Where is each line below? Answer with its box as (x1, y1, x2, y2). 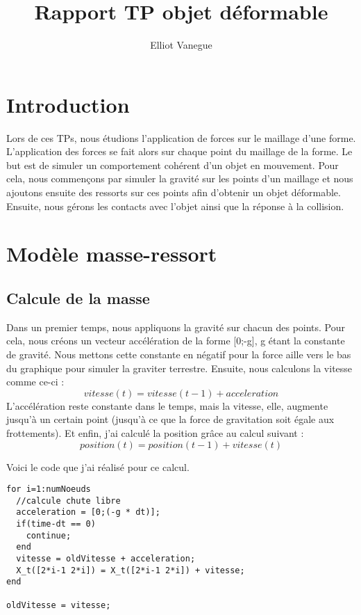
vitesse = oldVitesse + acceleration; (16, 554, 196, 564)
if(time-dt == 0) (16, 519, 96, 529)
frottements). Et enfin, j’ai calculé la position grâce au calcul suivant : (6, 425, 304, 440)
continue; (26, 530, 72, 541)
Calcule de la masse (6, 287, 150, 308)
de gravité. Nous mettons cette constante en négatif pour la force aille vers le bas (6, 346, 351, 361)
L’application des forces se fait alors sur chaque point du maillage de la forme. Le (6, 144, 353, 159)
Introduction (6, 90, 130, 118)
